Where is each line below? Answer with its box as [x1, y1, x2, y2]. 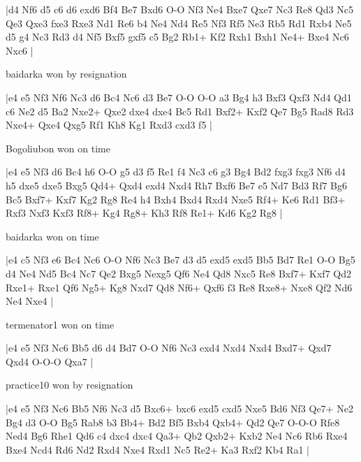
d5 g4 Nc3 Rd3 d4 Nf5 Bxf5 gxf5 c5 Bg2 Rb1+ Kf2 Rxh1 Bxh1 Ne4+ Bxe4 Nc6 [6, 29, 349, 44]
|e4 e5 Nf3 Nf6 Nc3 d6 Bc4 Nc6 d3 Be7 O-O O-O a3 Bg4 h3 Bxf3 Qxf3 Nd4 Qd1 [6, 89, 352, 104]
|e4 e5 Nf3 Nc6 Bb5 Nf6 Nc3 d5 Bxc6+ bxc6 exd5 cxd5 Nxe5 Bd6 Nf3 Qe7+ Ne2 [6, 401, 353, 416]
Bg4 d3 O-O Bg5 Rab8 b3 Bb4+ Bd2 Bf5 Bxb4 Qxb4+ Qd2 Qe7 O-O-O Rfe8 [6, 414, 340, 429]
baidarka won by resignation [6, 66, 127, 81]
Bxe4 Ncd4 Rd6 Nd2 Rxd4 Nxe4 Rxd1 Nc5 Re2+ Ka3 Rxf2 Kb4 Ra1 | [6, 442, 309, 456]
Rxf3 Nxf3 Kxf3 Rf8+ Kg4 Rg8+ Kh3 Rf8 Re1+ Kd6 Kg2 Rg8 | [6, 205, 283, 220]
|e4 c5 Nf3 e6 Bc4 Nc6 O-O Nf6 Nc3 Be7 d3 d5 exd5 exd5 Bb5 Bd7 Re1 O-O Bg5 [6, 252, 355, 267]
